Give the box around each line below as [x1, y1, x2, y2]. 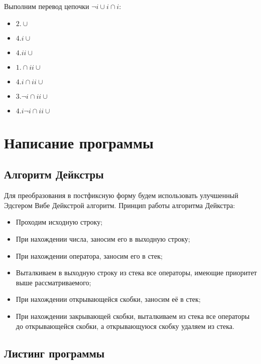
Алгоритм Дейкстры [4, 166, 104, 182]
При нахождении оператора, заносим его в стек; [16, 250, 163, 261]
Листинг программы [4, 345, 105, 360]
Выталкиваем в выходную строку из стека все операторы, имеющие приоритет [16, 267, 257, 278]
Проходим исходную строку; [16, 217, 103, 227]
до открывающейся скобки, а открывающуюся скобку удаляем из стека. [16, 320, 234, 331]
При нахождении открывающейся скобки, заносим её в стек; [16, 294, 201, 304]
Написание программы [4, 132, 154, 152]
